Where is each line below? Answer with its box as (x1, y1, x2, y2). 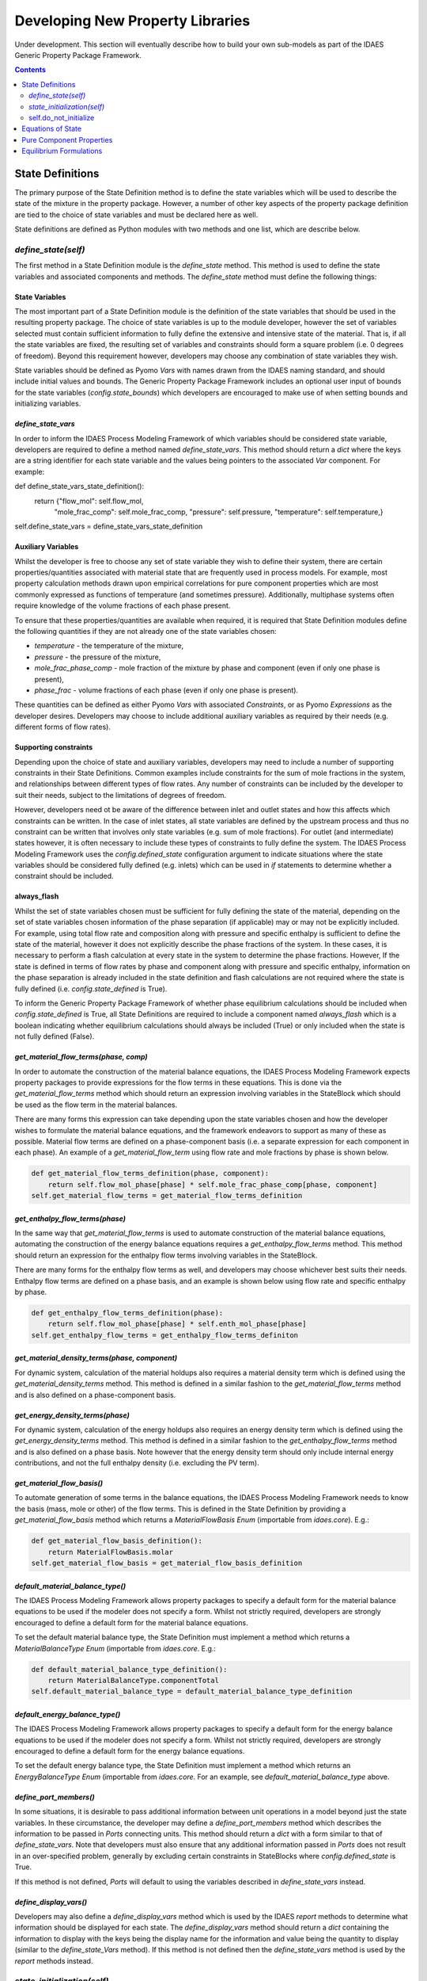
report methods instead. (14, 1956, 93, 1965)
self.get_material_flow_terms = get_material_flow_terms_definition (31, 1191, 303, 1200)
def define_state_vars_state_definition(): (14, 482, 145, 491)
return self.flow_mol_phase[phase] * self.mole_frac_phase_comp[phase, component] (47, 1180, 378, 1189)
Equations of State (21, 124, 82, 134)
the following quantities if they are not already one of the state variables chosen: (14, 627, 277, 636)
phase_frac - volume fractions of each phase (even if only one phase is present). (34, 685, 299, 695)
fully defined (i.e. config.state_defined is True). (14, 983, 168, 994)
